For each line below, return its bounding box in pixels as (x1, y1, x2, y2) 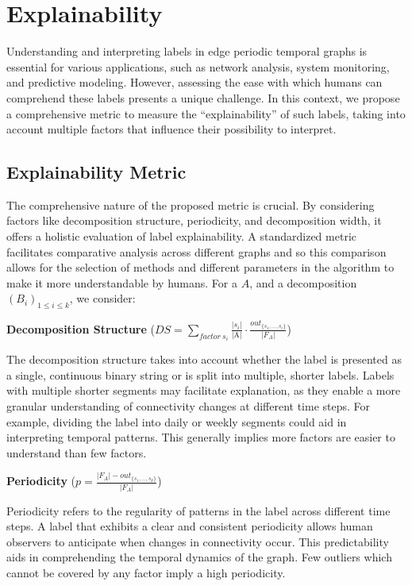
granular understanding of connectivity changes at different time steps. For (6, 398, 371, 414)
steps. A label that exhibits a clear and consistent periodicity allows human (6, 518, 373, 534)
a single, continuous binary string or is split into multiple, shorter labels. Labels (6, 366, 395, 383)
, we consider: (69, 290, 136, 306)
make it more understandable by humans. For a (6, 274, 237, 291)
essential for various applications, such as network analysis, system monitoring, (6, 58, 390, 75)
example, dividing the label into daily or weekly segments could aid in (6, 413, 347, 430)
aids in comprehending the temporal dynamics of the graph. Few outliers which (6, 549, 392, 565)
